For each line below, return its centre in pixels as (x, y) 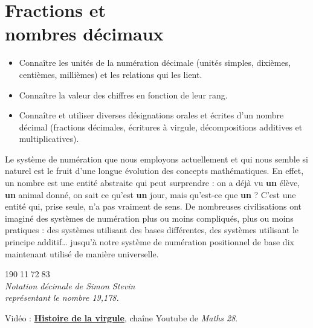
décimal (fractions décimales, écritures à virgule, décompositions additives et (161, 127)
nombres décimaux (84, 34)
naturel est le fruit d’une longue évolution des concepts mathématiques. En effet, (154, 171)
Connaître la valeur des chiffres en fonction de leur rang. (123, 95)
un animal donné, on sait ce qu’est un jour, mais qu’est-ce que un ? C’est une (150, 194)
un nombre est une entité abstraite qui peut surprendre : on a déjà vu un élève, (153, 183)
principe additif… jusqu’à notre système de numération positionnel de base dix (150, 242)
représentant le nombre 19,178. (62, 297)
